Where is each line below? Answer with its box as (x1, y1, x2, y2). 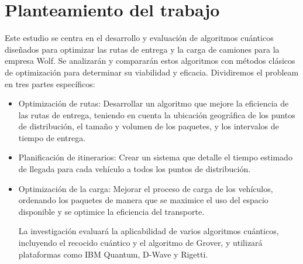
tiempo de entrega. (18, 131, 86, 143)
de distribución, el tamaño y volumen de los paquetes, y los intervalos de (18, 120, 279, 132)
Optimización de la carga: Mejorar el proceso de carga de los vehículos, (18, 182, 273, 194)
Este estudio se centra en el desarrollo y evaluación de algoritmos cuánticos (5, 32, 274, 44)
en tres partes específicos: (5, 77, 95, 90)
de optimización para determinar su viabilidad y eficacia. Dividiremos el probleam (5, 66, 299, 78)
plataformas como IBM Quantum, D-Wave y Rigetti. (18, 248, 208, 260)
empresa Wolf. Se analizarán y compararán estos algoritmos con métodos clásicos (5, 54, 295, 67)
